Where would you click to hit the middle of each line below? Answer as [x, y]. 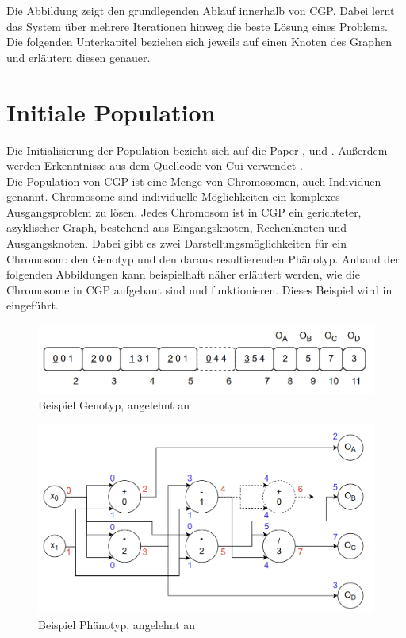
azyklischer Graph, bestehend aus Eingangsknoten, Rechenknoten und [177, 227]
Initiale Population [111, 111]
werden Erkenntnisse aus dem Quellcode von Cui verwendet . [155, 165]
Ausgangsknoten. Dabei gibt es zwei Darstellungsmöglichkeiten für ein [177, 243]
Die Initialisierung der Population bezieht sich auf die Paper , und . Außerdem [197, 150]
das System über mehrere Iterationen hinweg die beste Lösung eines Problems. [197, 26]
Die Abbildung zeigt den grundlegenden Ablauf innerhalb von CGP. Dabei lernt [201, 10]
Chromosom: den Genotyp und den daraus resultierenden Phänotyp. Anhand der [203, 258]
